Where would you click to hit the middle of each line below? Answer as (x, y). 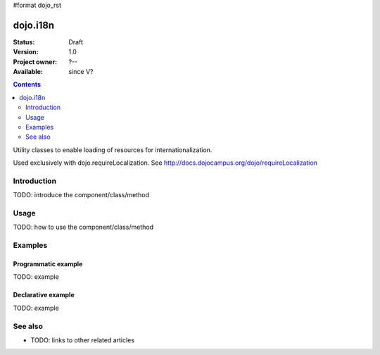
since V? (81, 72)
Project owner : (35, 62)
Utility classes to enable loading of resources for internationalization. (113, 150)
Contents (27, 85)
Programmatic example (48, 264)
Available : (28, 72)
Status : (24, 42)
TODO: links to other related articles (83, 340)
